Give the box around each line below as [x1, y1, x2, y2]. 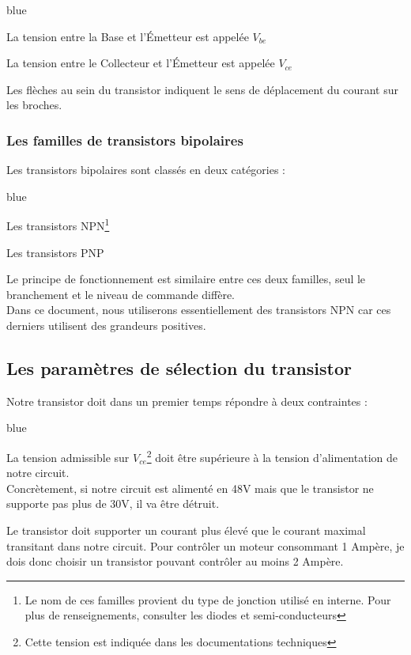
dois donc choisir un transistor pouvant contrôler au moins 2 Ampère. [6, 553, 344, 570]
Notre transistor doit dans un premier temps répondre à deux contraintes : [6, 392, 368, 409]
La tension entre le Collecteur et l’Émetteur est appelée [6, 55, 275, 71]
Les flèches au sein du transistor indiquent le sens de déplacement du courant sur [6, 81, 398, 97]
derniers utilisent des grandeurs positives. [6, 317, 206, 333]
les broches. [6, 97, 62, 113]
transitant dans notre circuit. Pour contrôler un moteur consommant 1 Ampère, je [6, 537, 405, 554]
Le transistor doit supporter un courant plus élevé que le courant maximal [6, 522, 366, 539]
